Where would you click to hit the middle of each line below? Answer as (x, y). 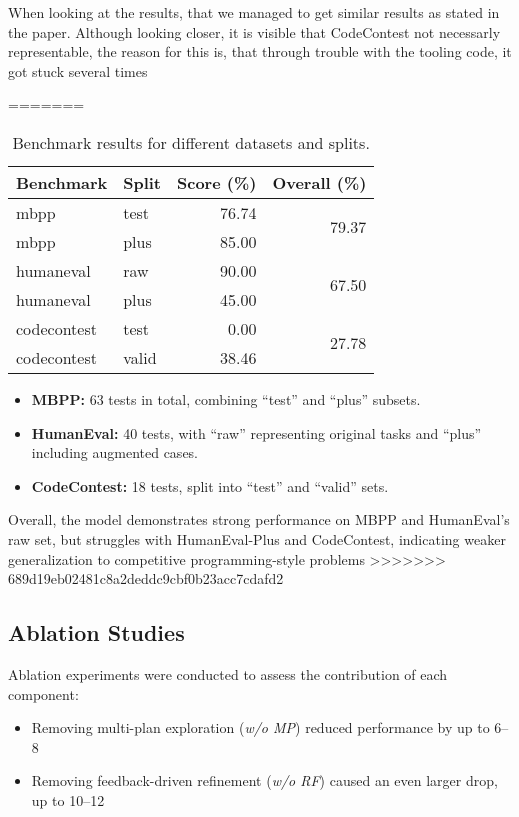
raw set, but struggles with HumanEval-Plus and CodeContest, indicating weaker (257, 538)
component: (43, 693)
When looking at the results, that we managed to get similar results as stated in (254, 12)
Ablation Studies (96, 632)
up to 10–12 (68, 799)
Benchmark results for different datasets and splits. (191, 142)
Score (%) (217, 182)
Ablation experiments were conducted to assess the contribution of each (228, 673)
